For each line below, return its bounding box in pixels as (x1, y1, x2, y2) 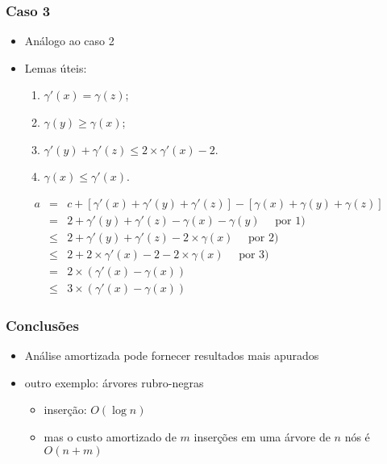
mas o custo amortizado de (44, 428, 177, 445)
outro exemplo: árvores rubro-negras (24, 374, 204, 391)
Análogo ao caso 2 (24, 32, 114, 49)
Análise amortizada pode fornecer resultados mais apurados (24, 347, 319, 364)
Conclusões (6, 315, 79, 335)
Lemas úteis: (24, 59, 87, 76)
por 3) (239, 249, 269, 261)
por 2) (248, 232, 279, 244)
